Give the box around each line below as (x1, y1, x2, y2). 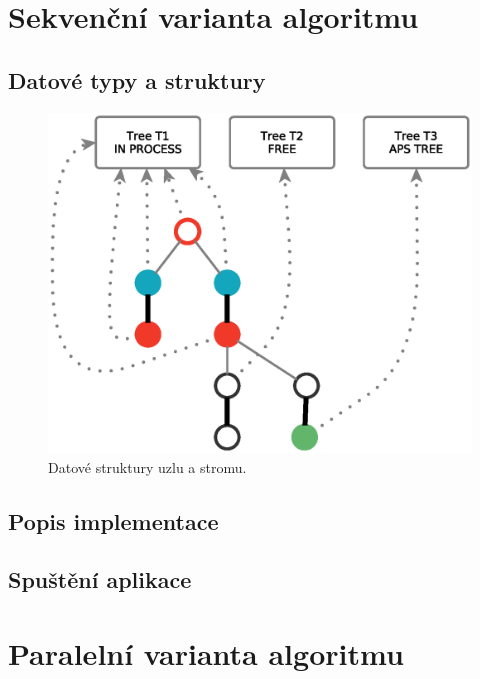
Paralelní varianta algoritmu (8, 632, 404, 673)
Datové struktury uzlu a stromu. (48, 456, 247, 477)
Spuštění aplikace (8, 564, 192, 595)
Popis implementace (8, 505, 219, 536)
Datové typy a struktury (8, 64, 266, 95)
